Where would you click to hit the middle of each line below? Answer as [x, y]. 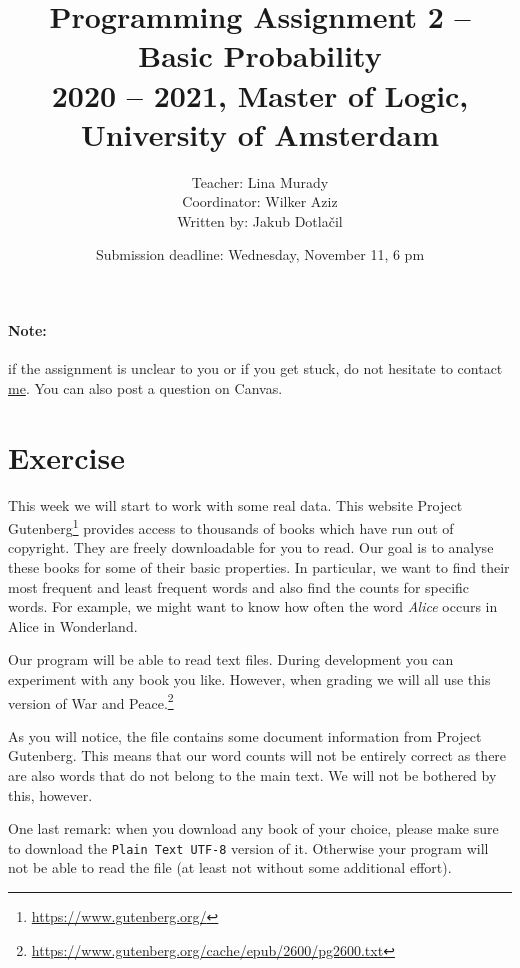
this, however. [50, 794]
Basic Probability [260, 55]
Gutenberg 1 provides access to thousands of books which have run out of [231, 526]
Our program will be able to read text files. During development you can [231, 659]
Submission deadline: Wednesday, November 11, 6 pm [260, 254]
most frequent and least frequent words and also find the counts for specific [239, 586]
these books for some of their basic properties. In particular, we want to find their [259, 567]
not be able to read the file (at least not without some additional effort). [230, 867]
